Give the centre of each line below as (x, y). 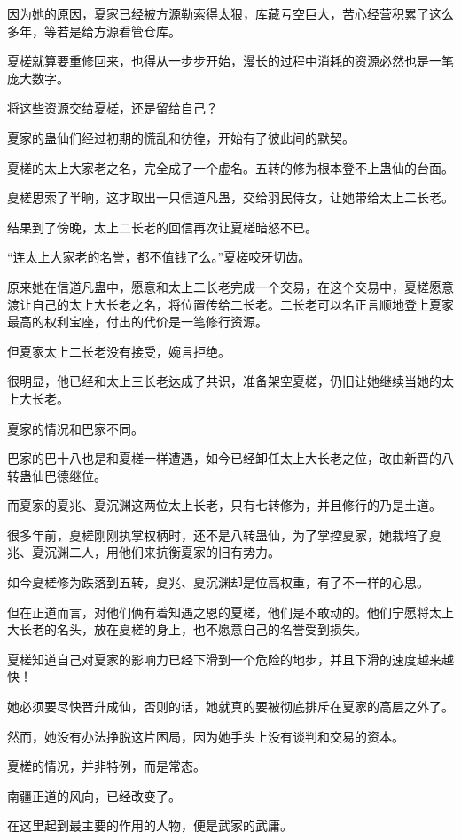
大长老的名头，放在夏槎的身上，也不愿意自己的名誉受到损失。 (187, 629)
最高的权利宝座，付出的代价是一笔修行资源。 (137, 322)
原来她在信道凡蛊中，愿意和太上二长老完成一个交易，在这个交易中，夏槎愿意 (230, 286)
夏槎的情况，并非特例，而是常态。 (106, 766)
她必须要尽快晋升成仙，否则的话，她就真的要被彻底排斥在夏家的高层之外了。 (230, 707)
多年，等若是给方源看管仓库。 (94, 31)
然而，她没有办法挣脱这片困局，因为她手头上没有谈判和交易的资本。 (206, 736)
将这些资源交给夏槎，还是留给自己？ (113, 108)
